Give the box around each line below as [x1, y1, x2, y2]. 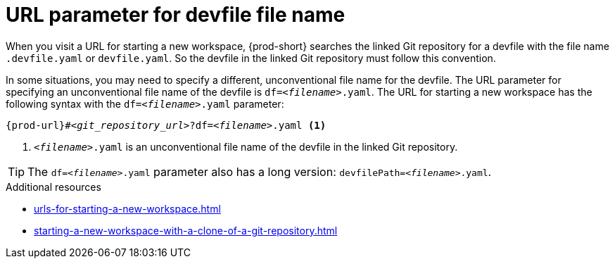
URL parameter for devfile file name [6, 3, 345, 27]
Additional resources [6, 180, 101, 193]
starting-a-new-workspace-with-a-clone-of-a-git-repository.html [34, 224, 338, 237]
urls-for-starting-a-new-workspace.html [34, 202, 221, 215]
